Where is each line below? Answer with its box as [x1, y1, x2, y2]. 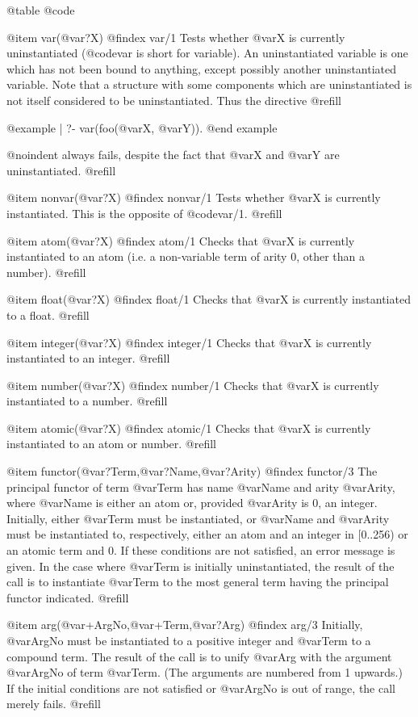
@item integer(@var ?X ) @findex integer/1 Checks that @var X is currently [6, 333, 372, 350]
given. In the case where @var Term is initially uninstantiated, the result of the [6, 557, 395, 574]
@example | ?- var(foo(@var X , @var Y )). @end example [6, 119, 278, 136]
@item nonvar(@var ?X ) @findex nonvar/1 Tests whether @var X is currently [6, 189, 381, 206]
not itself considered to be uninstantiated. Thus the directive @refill [6, 91, 342, 108]
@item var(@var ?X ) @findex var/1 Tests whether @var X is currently [6, 28, 345, 45]
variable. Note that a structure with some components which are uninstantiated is [6, 76, 412, 93]
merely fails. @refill [6, 695, 101, 712]
